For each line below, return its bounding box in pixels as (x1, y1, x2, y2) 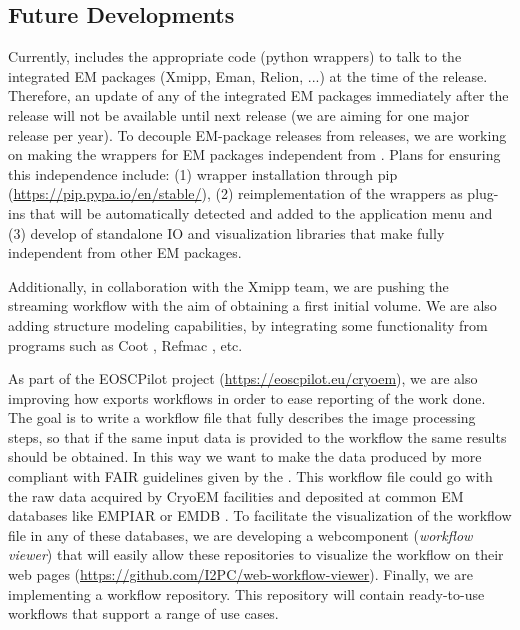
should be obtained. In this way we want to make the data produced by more (8, 446, 482, 467)
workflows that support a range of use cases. (8, 603, 279, 624)
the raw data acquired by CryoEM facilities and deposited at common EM (8, 485, 464, 506)
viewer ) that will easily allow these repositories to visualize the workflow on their (8, 544, 504, 565)
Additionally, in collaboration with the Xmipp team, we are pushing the (8, 275, 449, 296)
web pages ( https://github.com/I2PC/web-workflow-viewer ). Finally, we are (8, 564, 473, 585)
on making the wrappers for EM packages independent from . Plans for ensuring (8, 144, 501, 165)
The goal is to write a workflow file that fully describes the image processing (8, 407, 476, 428)
